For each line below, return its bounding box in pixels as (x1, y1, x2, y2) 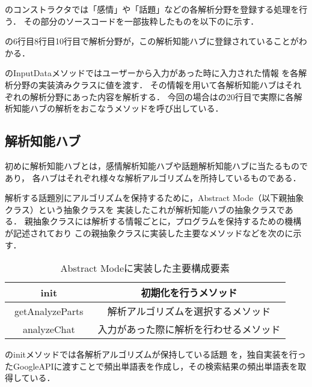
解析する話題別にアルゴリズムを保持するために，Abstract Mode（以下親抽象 (5, 191, 304, 204)
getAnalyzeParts (14, 304, 84, 319)
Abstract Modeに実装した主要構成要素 (60, 261, 230, 275)
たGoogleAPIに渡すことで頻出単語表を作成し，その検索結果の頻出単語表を (5, 359, 298, 372)
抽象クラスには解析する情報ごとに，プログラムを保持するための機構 (32, 215, 302, 227)
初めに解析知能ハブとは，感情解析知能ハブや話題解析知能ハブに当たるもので (5, 159, 308, 172)
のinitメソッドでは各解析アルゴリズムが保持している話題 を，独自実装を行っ (5, 348, 306, 361)
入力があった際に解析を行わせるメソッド (97, 322, 281, 337)
